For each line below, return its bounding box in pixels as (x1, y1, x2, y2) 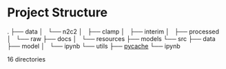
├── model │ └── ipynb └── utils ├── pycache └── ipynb (7, 42, 181, 50)
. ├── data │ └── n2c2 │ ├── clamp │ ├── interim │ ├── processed (7, 27, 219, 36)
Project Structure (7, 5, 108, 20)
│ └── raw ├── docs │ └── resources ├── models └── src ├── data (7, 34, 216, 42)
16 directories (7, 55, 46, 63)
